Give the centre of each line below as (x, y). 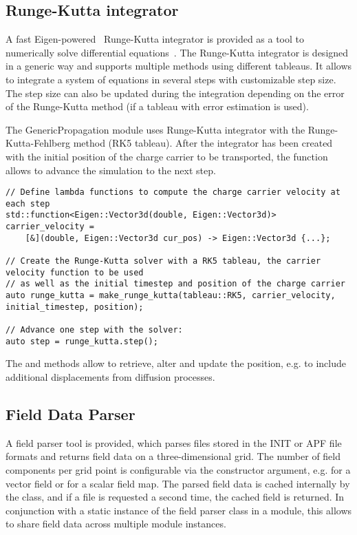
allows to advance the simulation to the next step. (111, 170)
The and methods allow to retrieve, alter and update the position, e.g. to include (176, 363)
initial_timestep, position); (75, 307)
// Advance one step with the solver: (94, 330)
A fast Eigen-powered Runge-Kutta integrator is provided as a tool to (155, 39)
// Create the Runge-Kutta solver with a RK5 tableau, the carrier (163, 261)
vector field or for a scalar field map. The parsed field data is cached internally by (178, 483)
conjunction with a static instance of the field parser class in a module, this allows (179, 510)
